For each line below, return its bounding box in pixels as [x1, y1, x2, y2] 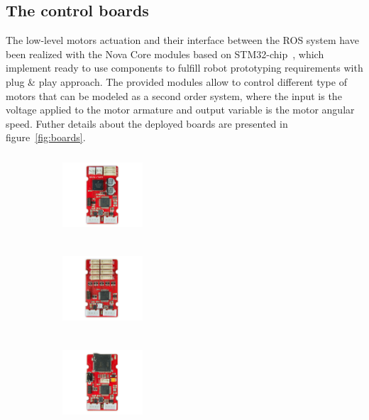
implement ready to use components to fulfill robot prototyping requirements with [6, 60, 363, 75]
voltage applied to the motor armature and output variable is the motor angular [6, 102, 355, 117]
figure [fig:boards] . [6, 130, 86, 145]
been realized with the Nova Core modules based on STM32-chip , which [6, 46, 324, 61]
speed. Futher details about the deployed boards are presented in [6, 116, 288, 131]
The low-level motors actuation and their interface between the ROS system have [6, 33, 359, 48]
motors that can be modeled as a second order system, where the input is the [6, 88, 342, 103]
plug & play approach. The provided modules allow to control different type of [6, 74, 347, 89]
